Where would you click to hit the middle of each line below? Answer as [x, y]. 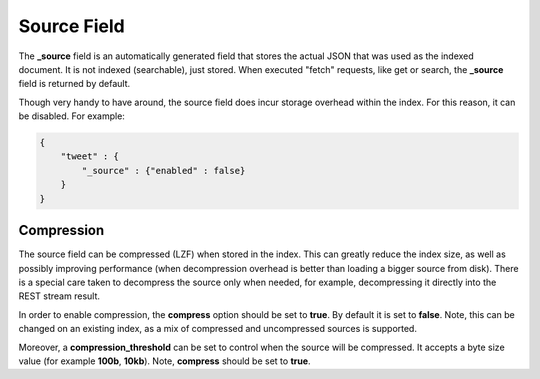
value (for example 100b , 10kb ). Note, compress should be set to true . [164, 361]
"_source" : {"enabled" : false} [163, 170]
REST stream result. [59, 296]
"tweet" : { [90, 156]
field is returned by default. [74, 84]
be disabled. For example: [71, 116]
